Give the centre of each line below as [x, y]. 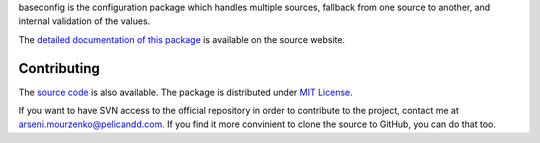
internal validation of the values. [84, 21]
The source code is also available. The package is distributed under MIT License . [186, 92]
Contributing [59, 68]
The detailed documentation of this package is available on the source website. [181, 39]
